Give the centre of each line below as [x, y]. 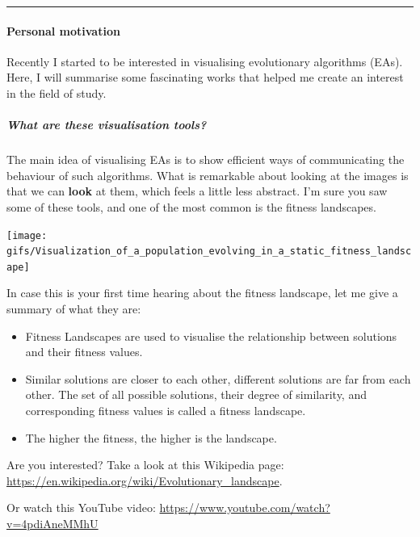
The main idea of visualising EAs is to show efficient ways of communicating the [206, 159]
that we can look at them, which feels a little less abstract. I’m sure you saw [197, 191]
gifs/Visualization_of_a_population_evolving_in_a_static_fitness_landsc [209, 252]
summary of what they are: [74, 309]
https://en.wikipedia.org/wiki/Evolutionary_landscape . [145, 480]
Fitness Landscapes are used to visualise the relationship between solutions [211, 336]
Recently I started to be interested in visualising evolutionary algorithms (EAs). [205, 61]
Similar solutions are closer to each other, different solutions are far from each [218, 378]
